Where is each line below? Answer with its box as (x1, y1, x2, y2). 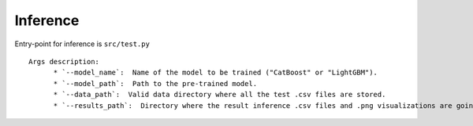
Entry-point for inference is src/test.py (14, 39, 150, 49)
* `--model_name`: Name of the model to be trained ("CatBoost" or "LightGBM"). (53, 68, 378, 77)
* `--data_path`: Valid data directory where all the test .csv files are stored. (53, 90, 386, 99)
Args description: (28, 57, 100, 66)
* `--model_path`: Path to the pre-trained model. (53, 79, 258, 88)
